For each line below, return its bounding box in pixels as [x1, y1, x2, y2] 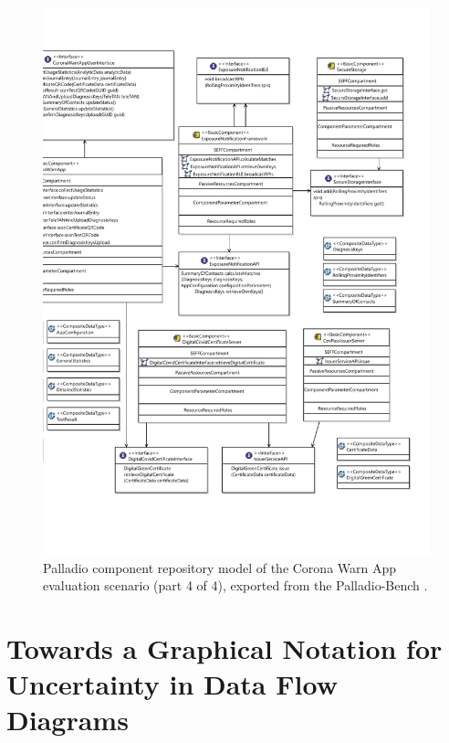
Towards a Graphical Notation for [6, 630, 443, 667]
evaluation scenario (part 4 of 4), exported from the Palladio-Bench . [43, 576, 428, 595]
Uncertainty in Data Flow [6, 665, 338, 703]
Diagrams [6, 701, 129, 738]
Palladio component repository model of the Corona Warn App [43, 557, 397, 577]
